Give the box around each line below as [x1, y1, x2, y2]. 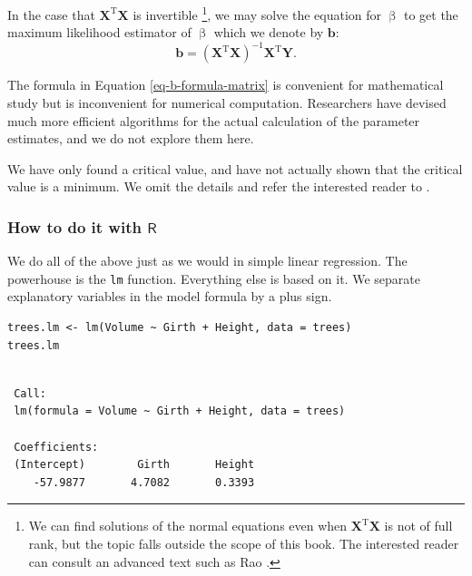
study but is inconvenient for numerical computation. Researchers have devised [7, 93, 447, 112]
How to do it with [7, 215, 142, 238]
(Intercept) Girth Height [14, 458, 255, 472]
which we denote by [213, 23, 324, 42]
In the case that [7, 5, 95, 24]
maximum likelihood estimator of [7, 23, 192, 42]
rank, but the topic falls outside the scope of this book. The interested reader [28, 533, 459, 552]
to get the [403, 5, 458, 24]
